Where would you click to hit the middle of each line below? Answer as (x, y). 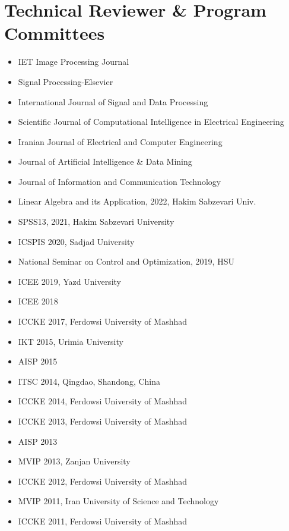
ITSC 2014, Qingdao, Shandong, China (89, 381)
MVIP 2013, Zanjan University (74, 461)
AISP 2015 (38, 361)
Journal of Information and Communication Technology (120, 181)
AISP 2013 (38, 441)
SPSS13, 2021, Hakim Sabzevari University (96, 221)
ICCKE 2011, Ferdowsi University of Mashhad (103, 521)
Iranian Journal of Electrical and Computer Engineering (120, 141)
